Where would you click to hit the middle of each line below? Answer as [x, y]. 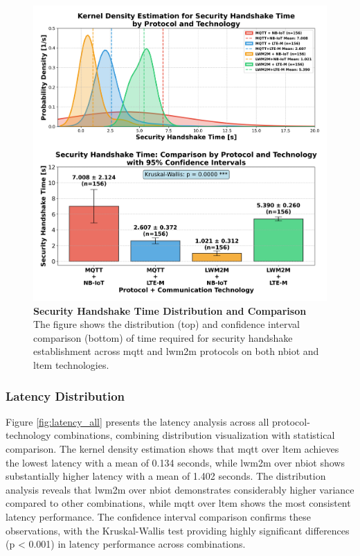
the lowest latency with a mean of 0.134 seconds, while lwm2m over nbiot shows [175, 462]
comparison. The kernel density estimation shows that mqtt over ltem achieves [172, 449]
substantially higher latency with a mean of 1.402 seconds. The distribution [166, 476]
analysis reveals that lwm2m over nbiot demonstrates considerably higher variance [180, 489]
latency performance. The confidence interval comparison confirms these [159, 517]
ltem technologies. [71, 365]
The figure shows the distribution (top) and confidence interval [166, 324]
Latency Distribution [65, 396]
